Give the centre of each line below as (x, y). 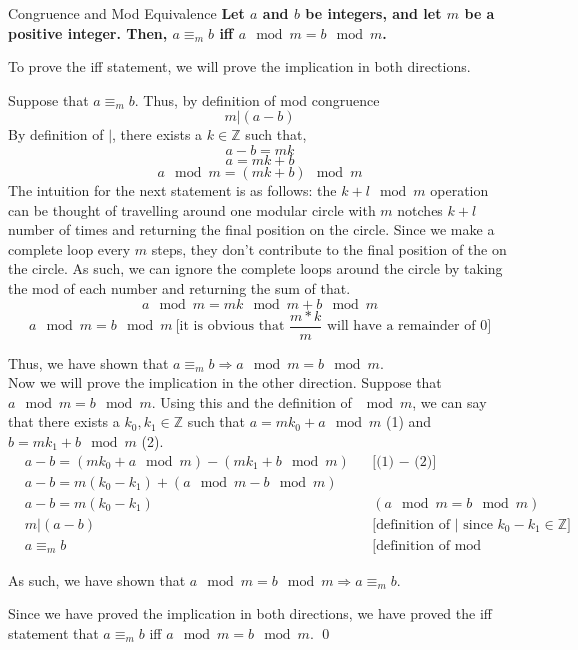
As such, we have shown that (97, 579)
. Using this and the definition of (251, 401)
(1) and (409, 421)
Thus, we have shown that (88, 362)
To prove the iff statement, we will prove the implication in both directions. (239, 66)
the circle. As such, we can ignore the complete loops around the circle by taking (255, 268)
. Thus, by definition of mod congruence (257, 99)
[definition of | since (432, 524)
